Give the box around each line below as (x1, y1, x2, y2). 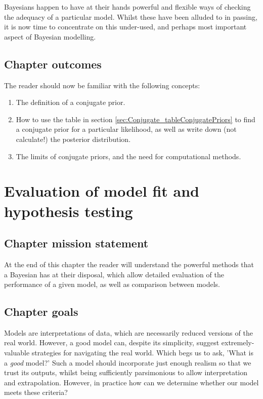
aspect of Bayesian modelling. (4, 31, 96, 42)
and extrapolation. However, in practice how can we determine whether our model (4, 377, 259, 387)
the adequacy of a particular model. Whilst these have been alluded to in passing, (4, 11, 257, 22)
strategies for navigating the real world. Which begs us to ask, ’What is (31, 347, 253, 358)
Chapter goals (4, 304, 78, 319)
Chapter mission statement (4, 235, 149, 251)
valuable (4, 347, 30, 358)
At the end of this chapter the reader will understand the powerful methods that (4, 259, 254, 269)
